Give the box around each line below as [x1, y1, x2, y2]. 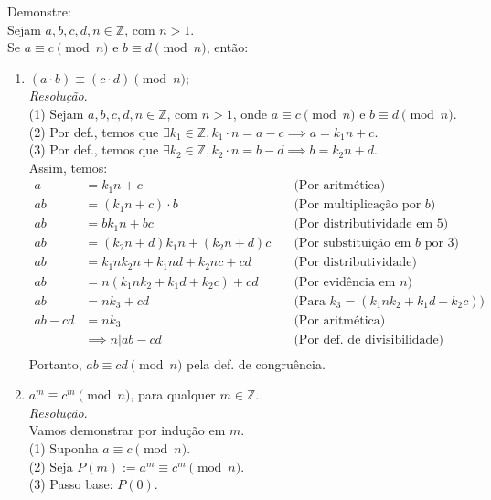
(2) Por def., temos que [28, 122, 159, 141]
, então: [206, 37, 249, 57]
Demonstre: [7, 2, 71, 20]
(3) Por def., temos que [28, 140, 159, 159]
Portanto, [28, 354, 82, 373]
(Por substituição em [294, 237, 411, 250]
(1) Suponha [28, 439, 99, 458]
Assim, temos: [28, 157, 108, 176]
